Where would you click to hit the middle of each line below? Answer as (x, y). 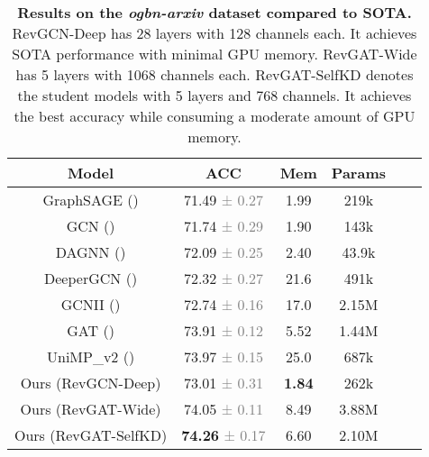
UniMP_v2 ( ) (91, 356)
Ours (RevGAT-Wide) (91, 409)
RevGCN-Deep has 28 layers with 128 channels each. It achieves (214, 33)
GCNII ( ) (91, 304)
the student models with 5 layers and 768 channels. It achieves (214, 95)
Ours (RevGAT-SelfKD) (91, 435)
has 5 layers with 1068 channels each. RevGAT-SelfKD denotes (214, 74)
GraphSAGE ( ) (91, 200)
